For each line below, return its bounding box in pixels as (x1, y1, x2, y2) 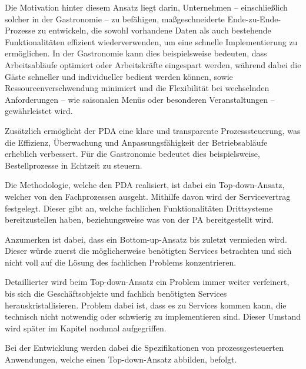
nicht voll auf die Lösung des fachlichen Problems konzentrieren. (5, 256, 237, 268)
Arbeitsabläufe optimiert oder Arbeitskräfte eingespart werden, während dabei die (5, 58, 301, 71)
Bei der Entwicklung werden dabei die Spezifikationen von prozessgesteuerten (5, 341, 284, 354)
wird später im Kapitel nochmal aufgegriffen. (5, 321, 167, 334)
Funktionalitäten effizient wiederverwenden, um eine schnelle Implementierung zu (5, 35, 298, 48)
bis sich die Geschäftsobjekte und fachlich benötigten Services (5, 287, 227, 300)
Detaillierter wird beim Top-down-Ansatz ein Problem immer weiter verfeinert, (5, 276, 290, 288)
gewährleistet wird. (5, 105, 73, 117)
